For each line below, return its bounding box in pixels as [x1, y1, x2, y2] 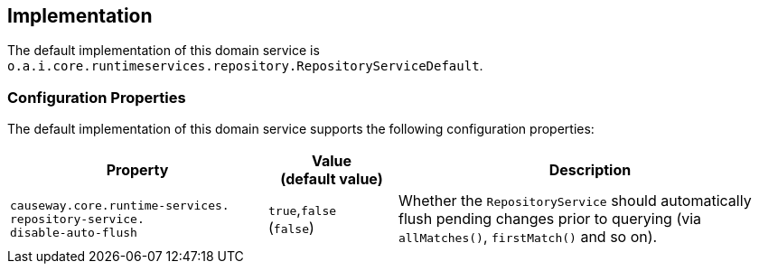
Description [548, 161, 632, 180]
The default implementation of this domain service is [7, 42, 320, 59]
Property [106, 161, 169, 180]
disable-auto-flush [10, 225, 137, 239]
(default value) [280, 170, 383, 189]
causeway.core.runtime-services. [10, 198, 230, 212]
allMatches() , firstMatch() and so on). [398, 228, 658, 247]
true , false [267, 201, 337, 220]
